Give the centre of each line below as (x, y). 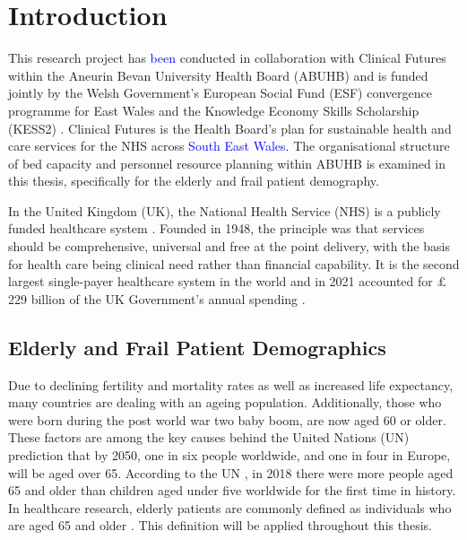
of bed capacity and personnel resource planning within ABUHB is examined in (227, 163)
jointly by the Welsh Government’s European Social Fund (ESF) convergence (220, 93)
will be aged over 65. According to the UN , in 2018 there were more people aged (231, 472)
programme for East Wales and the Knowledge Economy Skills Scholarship (214, 110)
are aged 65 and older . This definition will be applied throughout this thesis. (220, 525)
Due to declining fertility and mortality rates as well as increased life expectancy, (231, 384)
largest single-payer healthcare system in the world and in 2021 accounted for (221, 281)
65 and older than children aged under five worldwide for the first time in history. (232, 490)
